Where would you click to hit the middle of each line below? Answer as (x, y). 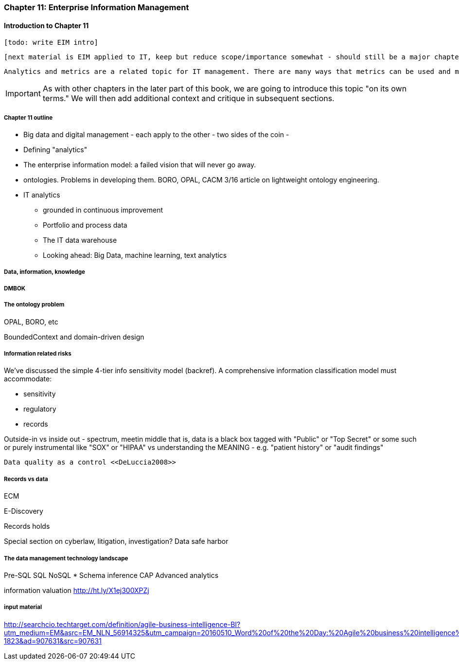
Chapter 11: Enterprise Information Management (97, 7)
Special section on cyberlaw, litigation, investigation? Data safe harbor (116, 541)
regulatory (40, 409)
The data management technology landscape (66, 558)
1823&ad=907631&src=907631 (53, 641)
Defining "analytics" (55, 150)
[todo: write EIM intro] (51, 43)
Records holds (27, 526)
